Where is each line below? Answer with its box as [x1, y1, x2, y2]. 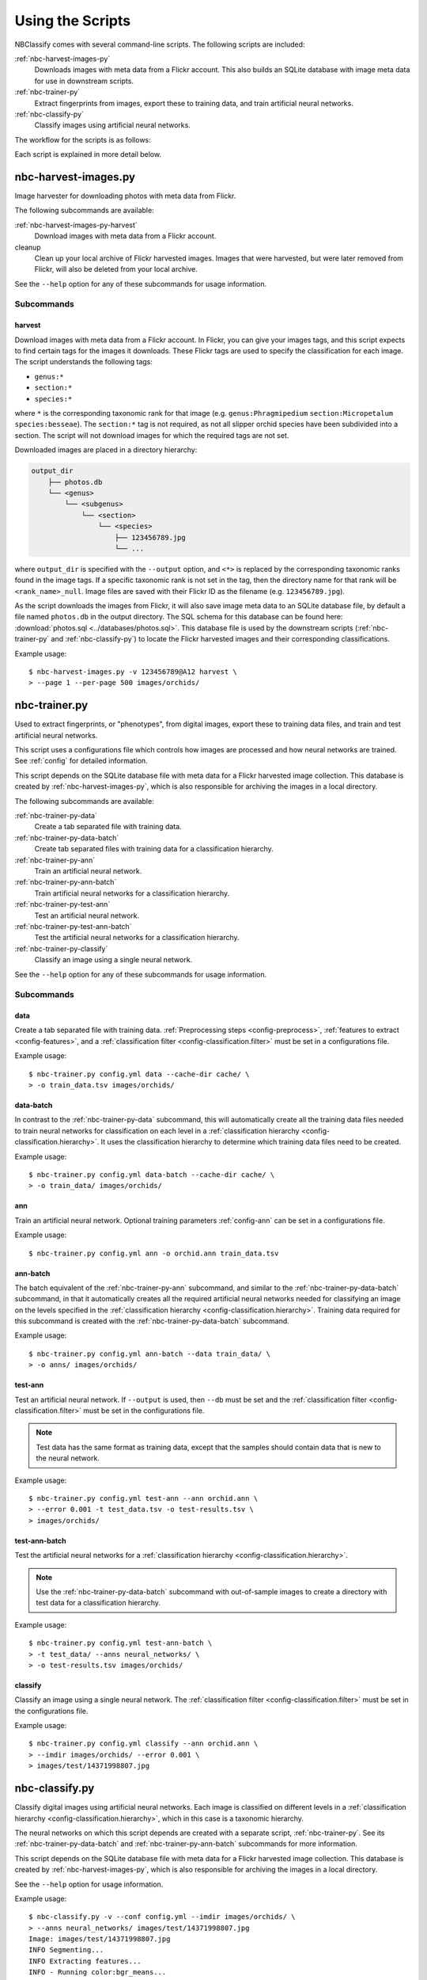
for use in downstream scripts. [34, 76, 134, 86]
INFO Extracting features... [28, 1956, 142, 1966]
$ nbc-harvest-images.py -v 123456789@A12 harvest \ [28, 668, 237, 676]
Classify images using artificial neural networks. [34, 120, 191, 130]
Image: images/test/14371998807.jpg [28, 1935, 171, 1944]
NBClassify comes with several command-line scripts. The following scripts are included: [14, 40, 305, 49]
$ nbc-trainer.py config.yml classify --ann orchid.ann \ [28, 1739, 259, 1748]
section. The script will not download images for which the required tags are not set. [14, 430, 289, 440]
